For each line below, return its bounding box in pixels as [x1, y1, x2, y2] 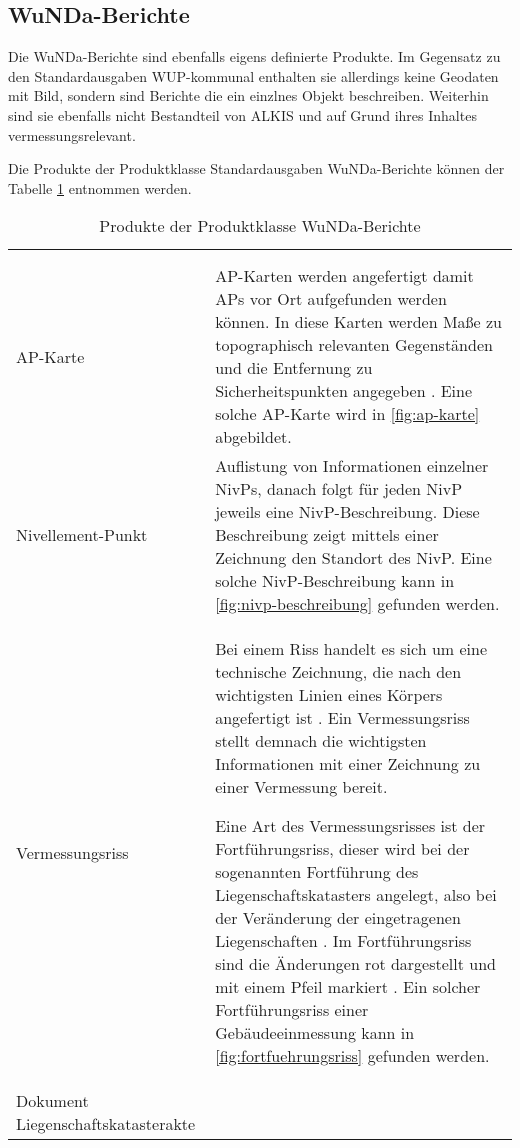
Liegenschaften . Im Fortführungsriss [215, 929, 472, 953]
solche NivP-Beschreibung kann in [215, 569, 455, 593]
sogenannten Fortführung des [215, 860, 419, 884]
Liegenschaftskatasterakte [16, 1112, 196, 1136]
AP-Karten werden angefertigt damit [215, 264, 474, 288]
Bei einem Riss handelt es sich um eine [215, 637, 488, 661]
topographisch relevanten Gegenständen [215, 333, 493, 357]
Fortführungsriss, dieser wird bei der [215, 837, 470, 861]
